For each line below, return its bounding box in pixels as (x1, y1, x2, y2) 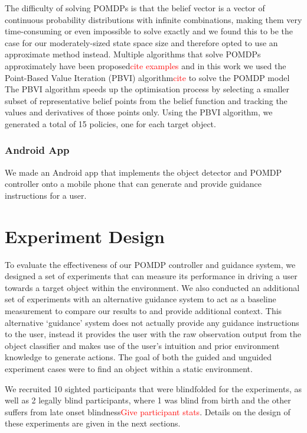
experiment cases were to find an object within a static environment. (5, 363, 253, 374)
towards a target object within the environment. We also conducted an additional (5, 281, 300, 293)
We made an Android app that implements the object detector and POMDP (5, 166, 282, 178)
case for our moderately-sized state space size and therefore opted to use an (5, 36, 278, 49)
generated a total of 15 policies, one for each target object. (5, 117, 216, 130)
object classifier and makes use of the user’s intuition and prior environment (5, 339, 280, 351)
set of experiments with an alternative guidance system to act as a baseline (5, 293, 276, 305)
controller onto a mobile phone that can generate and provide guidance (5, 177, 262, 190)
